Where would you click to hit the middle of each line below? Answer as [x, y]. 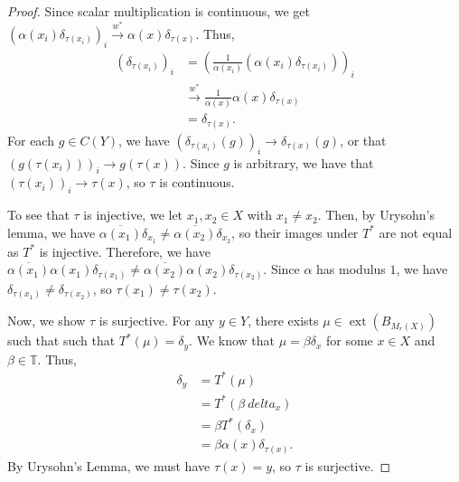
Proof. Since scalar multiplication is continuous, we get [159, 11]
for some [349, 340]
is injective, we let [133, 215]
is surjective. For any [157, 321]
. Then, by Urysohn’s [376, 215]
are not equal [416, 232]
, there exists [283, 321]
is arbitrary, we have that [304, 162]
